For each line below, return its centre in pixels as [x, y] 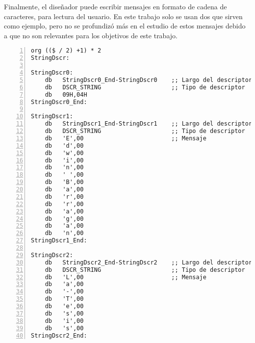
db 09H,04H [66, 94]
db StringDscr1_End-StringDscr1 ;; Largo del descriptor [149, 124]
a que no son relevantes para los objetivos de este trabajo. [91, 35]
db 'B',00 [64, 182]
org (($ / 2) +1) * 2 [66, 51]
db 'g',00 [64, 219]
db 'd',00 [64, 145]
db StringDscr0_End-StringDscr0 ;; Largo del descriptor [149, 80]
